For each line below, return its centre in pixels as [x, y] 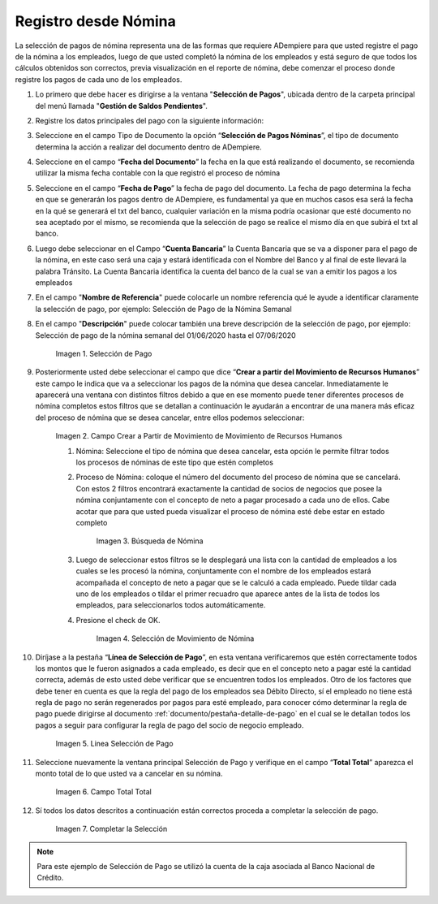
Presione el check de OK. [118, 620]
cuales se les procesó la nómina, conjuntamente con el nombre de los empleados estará [223, 571]
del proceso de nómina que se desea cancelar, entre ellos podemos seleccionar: [170, 417]
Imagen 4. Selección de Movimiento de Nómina [175, 638]
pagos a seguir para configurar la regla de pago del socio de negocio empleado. [170, 725]
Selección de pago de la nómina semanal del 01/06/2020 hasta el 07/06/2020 [165, 335]
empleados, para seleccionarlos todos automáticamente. [171, 605]
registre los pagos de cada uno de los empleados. [99, 79]
